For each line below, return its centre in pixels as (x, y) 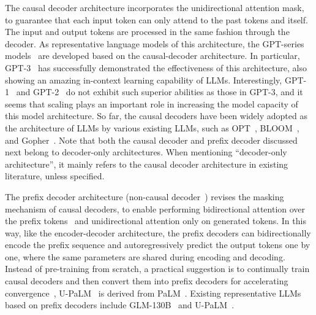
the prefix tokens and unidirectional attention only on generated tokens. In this (156, 221)
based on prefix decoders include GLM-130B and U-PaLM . (120, 305)
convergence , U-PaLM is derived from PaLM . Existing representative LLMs (153, 293)
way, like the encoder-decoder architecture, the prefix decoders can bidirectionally (158, 232)
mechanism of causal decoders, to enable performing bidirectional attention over (155, 208)
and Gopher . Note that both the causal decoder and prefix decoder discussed (151, 140)
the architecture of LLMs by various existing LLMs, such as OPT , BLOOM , (152, 127)
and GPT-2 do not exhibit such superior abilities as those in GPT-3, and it (160, 92)
